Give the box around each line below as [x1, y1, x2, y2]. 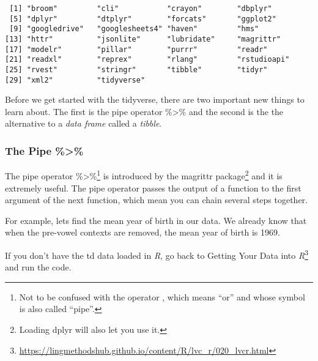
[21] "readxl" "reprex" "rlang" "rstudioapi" [5, 55, 290, 64]
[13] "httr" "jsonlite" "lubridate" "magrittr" [5, 34, 281, 43]
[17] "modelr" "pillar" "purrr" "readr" [5, 45, 268, 54]
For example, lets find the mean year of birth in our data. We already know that [5, 214, 307, 226]
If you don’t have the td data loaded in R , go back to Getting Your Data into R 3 [5, 247, 309, 261]
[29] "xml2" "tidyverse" [5, 75, 146, 84]
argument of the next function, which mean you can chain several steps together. [5, 193, 308, 206]
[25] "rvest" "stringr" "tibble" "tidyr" [5, 65, 268, 74]
